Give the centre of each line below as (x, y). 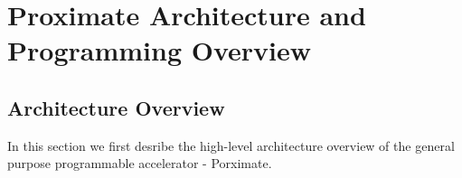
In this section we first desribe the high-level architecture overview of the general (231, 145)
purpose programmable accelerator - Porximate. (140, 163)
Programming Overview (159, 50)
